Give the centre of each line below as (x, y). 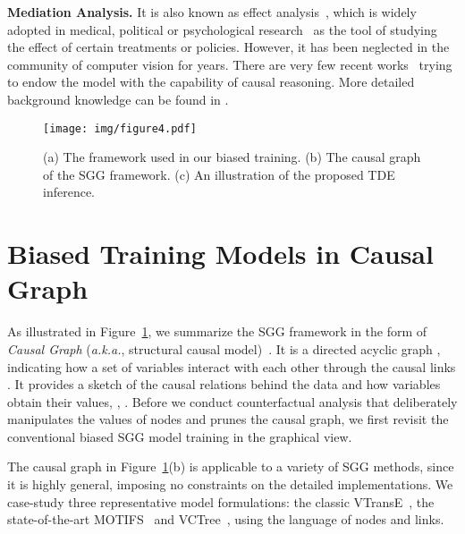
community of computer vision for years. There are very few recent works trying (230, 64)
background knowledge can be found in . (118, 99)
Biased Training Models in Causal (220, 254)
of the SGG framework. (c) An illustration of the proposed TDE (219, 174)
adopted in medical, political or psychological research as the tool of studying (222, 29)
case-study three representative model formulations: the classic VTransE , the (221, 501)
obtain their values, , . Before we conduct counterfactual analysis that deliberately (232, 401)
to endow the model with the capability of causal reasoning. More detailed (211, 82)
